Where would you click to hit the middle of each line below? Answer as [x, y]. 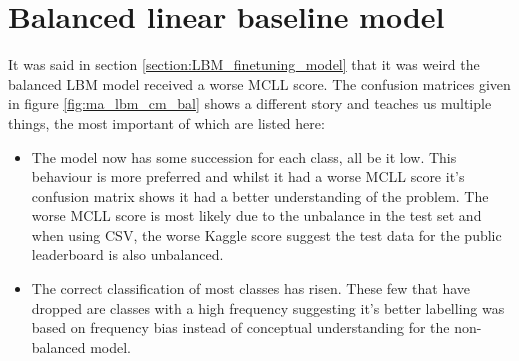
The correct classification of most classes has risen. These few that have [251, 288]
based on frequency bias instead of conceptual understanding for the [240, 327]
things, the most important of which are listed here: [166, 122]
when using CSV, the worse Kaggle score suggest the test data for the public [266, 234]
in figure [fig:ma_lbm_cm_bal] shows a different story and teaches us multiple [250, 103]
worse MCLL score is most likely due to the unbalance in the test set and [256, 215]
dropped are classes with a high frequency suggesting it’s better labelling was [268, 307]
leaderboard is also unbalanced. [127, 254]
